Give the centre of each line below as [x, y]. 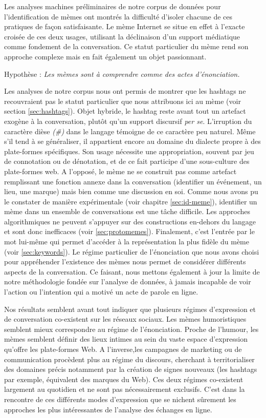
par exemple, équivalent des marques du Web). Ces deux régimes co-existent [124, 379]
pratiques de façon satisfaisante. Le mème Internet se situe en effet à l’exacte [125, 26]
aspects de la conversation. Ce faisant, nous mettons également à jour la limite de [132, 271]
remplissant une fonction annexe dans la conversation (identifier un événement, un [133, 181]
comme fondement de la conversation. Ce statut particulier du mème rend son [126, 46]
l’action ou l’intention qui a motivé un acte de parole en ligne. [101, 292]
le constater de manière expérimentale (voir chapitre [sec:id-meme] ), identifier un [131, 201]
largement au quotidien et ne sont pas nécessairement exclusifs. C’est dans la [125, 389]
